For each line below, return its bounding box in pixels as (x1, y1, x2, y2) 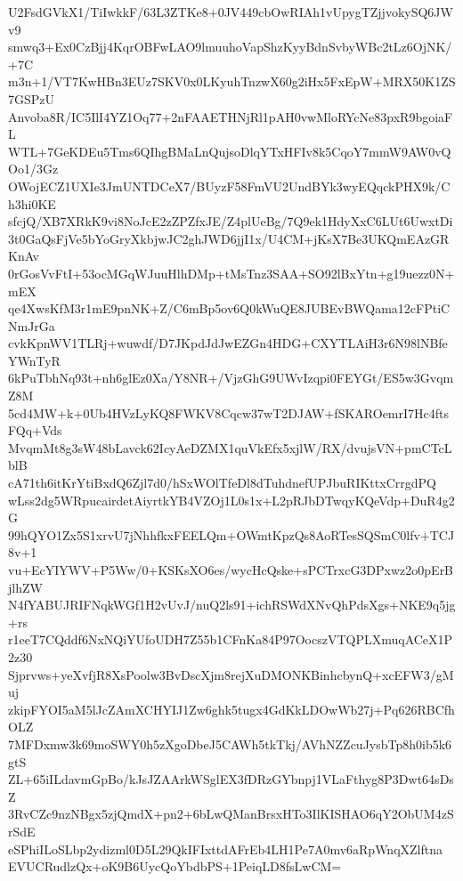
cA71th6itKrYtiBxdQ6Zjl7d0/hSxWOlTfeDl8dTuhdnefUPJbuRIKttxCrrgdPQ (8, 473, 436, 492)
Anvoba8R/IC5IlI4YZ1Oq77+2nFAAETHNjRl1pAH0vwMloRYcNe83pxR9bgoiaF (8, 107, 453, 125)
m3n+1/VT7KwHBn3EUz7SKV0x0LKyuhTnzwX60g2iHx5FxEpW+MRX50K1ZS (8, 72, 456, 91)
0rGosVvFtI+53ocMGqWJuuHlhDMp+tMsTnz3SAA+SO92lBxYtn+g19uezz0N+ (8, 263, 455, 282)
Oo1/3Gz (8, 159, 59, 178)
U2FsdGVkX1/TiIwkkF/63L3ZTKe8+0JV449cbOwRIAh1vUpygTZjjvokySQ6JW (8, 3, 453, 20)
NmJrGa (8, 316, 55, 335)
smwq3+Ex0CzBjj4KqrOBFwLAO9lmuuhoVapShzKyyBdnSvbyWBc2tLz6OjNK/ (8, 37, 452, 56)
